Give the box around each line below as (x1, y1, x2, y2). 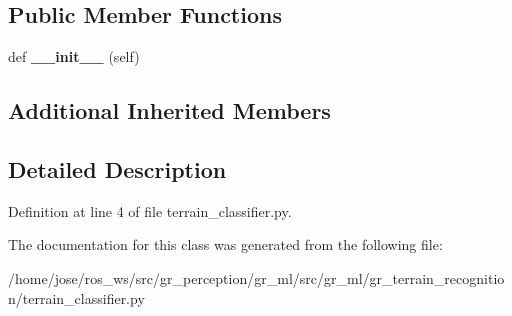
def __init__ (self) (8, 46, 140, 67)
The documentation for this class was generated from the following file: (8, 234, 443, 255)
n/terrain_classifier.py (8, 287, 145, 308)
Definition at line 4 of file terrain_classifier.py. (8, 200, 292, 221)
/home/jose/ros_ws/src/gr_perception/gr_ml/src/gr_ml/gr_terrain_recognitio (8, 267, 505, 288)
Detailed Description (8, 153, 227, 184)
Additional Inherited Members (8, 95, 331, 126)
